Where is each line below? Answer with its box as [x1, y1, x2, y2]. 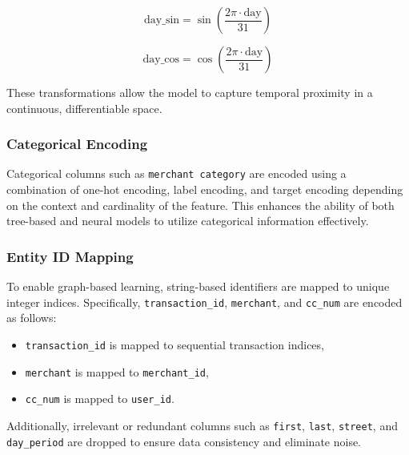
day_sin [144, 14, 180, 26]
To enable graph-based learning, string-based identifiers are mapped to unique [6, 278, 390, 295]
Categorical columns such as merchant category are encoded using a [6, 165, 347, 182]
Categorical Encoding [6, 134, 148, 154]
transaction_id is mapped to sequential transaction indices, [25, 336, 324, 352]
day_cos [142, 54, 180, 65]
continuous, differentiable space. [6, 99, 162, 116]
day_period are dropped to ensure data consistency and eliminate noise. [6, 433, 362, 449]
